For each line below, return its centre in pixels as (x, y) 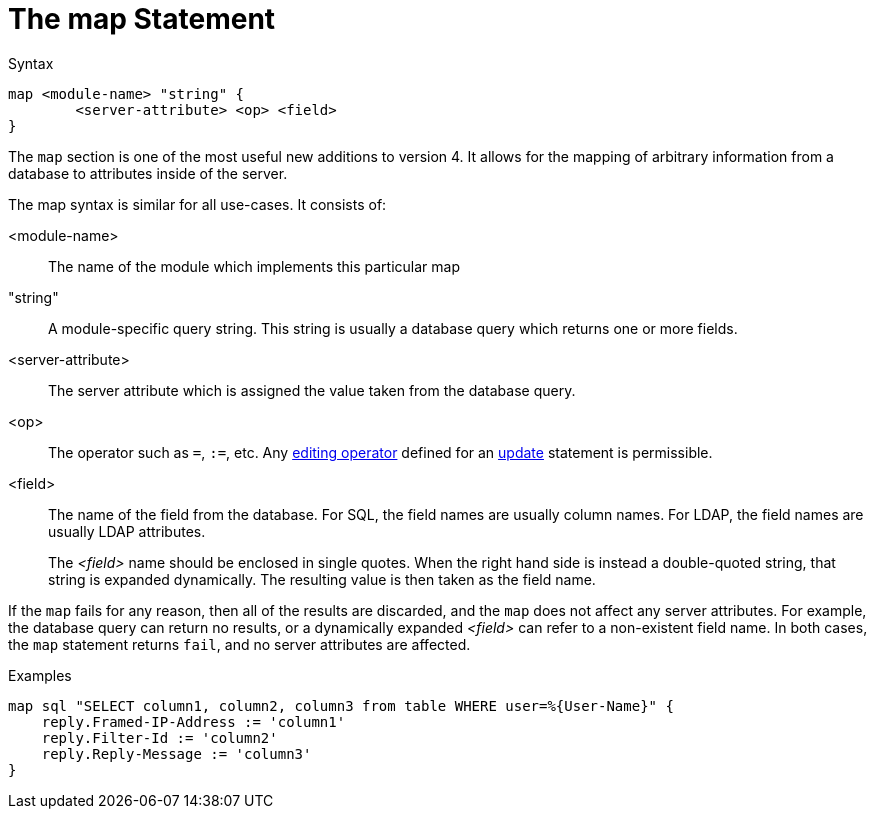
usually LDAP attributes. (127, 531)
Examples (40, 675)
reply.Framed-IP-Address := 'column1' (193, 721)
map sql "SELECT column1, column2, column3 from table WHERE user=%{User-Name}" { (341, 705)
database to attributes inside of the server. (148, 173)
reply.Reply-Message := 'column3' (176, 753)
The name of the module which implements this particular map (254, 266)
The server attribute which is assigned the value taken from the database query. (312, 390)
